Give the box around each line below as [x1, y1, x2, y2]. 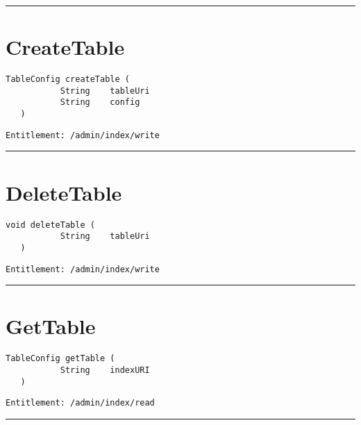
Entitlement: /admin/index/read [6, 398, 155, 408]
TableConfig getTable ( [6, 353, 115, 364]
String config [60, 97, 140, 108]
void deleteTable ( [6, 219, 95, 230]
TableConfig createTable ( [6, 74, 130, 85]
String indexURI [60, 365, 150, 375]
